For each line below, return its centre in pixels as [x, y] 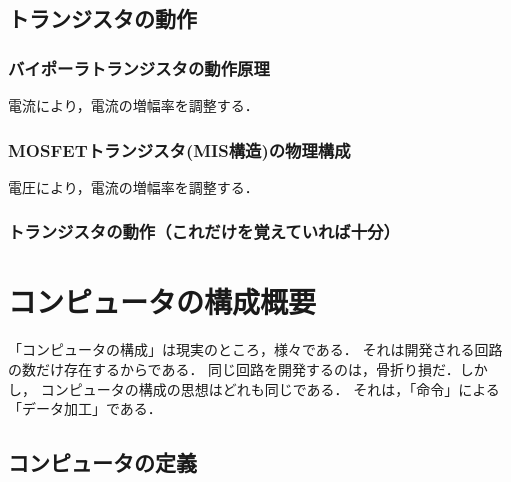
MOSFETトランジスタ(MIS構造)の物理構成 [179, 149]
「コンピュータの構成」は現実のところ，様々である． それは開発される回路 [255, 349]
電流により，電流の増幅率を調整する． [133, 105]
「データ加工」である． [85, 408]
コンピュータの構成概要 [162, 301]
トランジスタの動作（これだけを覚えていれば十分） [204, 231]
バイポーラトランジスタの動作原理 [139, 67]
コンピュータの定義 [102, 462]
